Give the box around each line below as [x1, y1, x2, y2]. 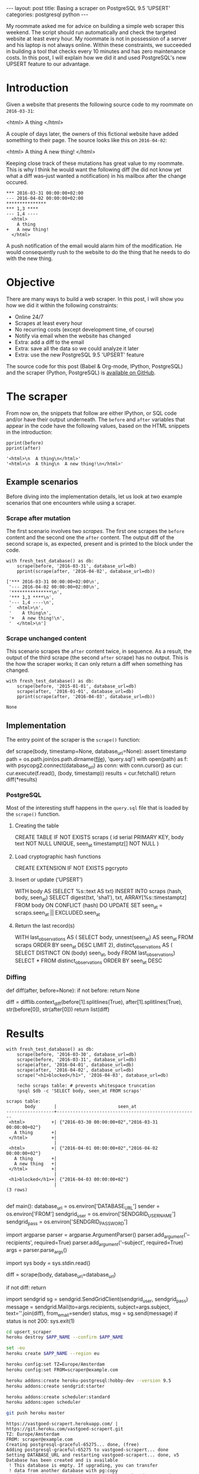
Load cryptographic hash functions [14, 853, 101, 860]
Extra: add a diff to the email [14, 338, 84, 346]
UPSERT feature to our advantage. [6, 61, 91, 67]
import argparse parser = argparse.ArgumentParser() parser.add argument [6, 1231, 184, 1240]
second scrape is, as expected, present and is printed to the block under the [6, 540, 193, 547]
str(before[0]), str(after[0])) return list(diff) [6, 1006, 110, 1013]
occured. [6, 179, 29, 186]
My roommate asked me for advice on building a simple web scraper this [6, 23, 185, 29]
